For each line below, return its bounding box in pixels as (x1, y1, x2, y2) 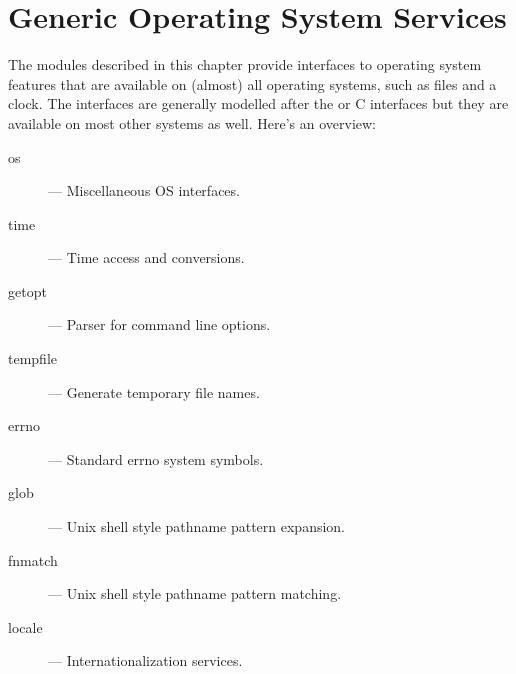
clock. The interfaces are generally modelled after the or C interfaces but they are (8, 93, 509, 114)
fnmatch (8, 549, 58, 570)
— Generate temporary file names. (48, 381, 260, 402)
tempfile (8, 348, 57, 369)
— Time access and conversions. (48, 247, 245, 268)
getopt (8, 280, 47, 301)
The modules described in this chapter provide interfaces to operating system (8, 54, 482, 75)
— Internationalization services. (48, 650, 243, 671)
